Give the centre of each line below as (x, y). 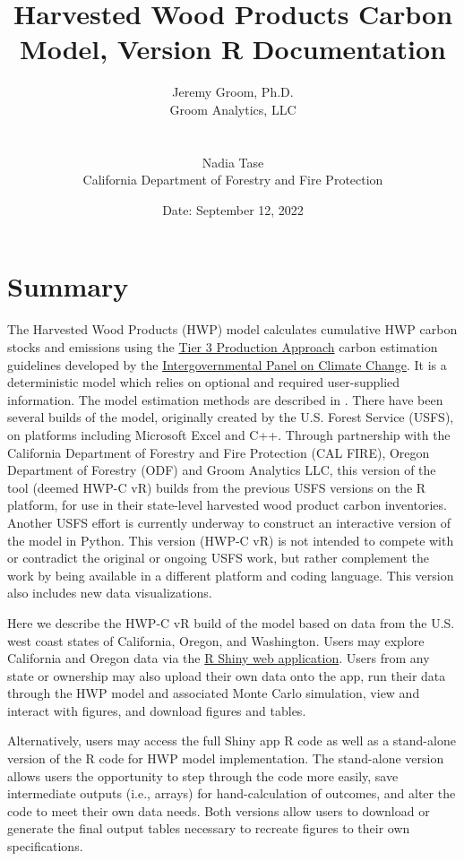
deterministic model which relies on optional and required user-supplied (204, 382)
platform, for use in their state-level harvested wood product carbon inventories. (227, 505)
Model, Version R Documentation (233, 49)
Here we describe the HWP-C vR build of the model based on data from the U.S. (231, 622)
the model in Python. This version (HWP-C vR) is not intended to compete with (231, 540)
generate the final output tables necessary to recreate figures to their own (209, 828)
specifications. (45, 846)
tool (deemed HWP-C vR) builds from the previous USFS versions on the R (217, 487)
